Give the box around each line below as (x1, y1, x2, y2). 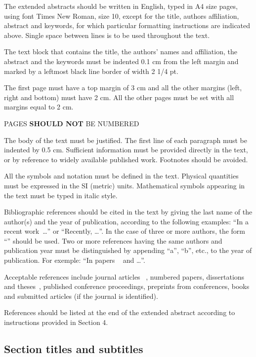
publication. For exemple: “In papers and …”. (4, 255, 145, 265)
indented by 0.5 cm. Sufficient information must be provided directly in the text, (4, 144, 248, 155)
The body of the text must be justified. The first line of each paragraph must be (4, 135, 247, 145)
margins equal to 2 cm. (4, 102, 74, 112)
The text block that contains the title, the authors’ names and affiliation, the (4, 46, 237, 57)
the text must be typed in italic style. (4, 190, 118, 200)
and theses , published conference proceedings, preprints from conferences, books (4, 281, 250, 291)
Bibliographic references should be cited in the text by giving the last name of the (4, 207, 253, 217)
